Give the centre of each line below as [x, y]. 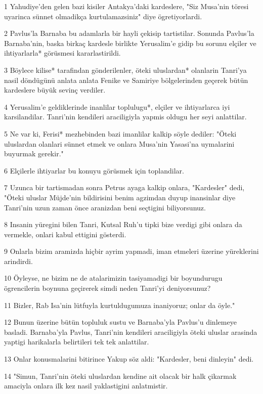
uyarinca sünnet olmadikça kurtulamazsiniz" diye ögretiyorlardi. [103, 16]
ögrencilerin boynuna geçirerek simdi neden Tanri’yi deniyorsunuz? [107, 288]
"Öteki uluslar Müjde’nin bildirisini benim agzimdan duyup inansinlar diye [120, 197]
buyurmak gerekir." [34, 154]
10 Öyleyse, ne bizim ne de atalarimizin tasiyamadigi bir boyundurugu [113, 278]
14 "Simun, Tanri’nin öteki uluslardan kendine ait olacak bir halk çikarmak [120, 376]
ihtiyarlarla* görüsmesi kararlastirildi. [62, 53]
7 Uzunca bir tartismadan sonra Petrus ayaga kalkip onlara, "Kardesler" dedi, [124, 187]
